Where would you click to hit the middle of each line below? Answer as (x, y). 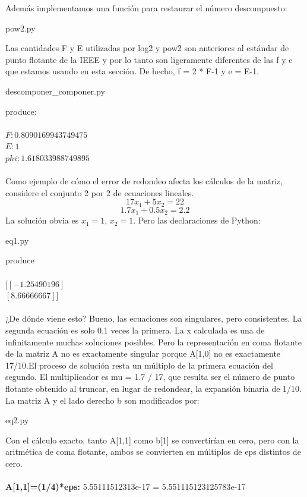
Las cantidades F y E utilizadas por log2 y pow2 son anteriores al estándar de (147, 48)
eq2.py (17, 420)
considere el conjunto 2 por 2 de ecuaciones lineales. (100, 192)
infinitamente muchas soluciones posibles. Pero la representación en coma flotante (153, 342)
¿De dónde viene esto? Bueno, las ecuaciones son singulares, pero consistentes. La (154, 318)
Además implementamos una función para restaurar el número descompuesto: (146, 8)
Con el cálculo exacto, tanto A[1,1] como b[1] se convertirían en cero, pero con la (152, 440)
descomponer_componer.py (55, 91)
